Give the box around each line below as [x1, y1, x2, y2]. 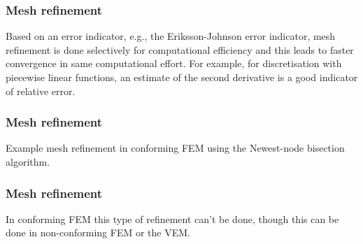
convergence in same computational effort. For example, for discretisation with [6, 56, 342, 71]
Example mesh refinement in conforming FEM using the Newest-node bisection [6, 141, 345, 155]
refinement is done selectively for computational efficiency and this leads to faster [6, 42, 354, 57]
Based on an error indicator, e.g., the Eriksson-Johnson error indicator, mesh [6, 29, 336, 43]
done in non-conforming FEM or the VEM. [6, 225, 190, 240]
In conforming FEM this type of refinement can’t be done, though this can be [6, 211, 339, 226]
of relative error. [6, 83, 76, 98]
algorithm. [6, 155, 50, 168]
